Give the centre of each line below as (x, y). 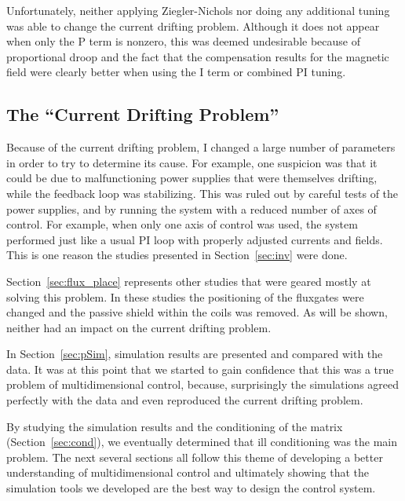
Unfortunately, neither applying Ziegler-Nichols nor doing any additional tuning (198, 10)
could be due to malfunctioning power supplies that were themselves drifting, (192, 178)
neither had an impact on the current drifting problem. (139, 327)
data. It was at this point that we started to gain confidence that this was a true (200, 369)
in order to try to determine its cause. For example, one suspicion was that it (192, 162)
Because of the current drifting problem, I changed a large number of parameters (201, 147)
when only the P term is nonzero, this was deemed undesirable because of (183, 41)
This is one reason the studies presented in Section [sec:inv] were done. (177, 255)
